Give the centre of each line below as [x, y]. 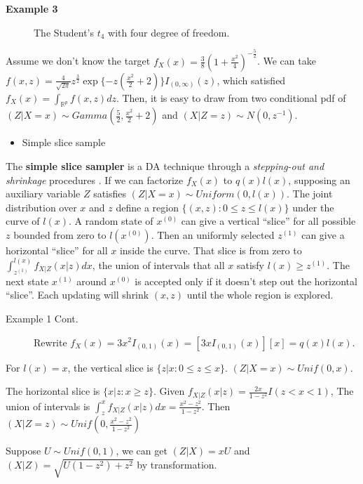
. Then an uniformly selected [213, 234]
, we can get [142, 451]
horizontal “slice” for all [57, 250]
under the [313, 207]
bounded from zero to [60, 234]
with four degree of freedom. [169, 32]
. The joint [309, 194]
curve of [23, 221]
